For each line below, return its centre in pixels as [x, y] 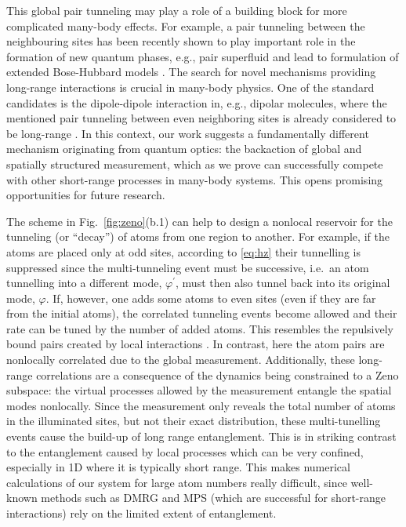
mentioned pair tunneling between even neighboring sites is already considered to [201, 118]
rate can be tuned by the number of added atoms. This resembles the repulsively [200, 328]
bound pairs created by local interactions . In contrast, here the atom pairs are [196, 344]
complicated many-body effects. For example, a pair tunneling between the [186, 25]
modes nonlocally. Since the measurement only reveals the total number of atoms [201, 405]
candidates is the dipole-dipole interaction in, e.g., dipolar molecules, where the [197, 102]
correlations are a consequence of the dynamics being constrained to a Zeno [217, 374]
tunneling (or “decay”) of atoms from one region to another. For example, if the [198, 236]
